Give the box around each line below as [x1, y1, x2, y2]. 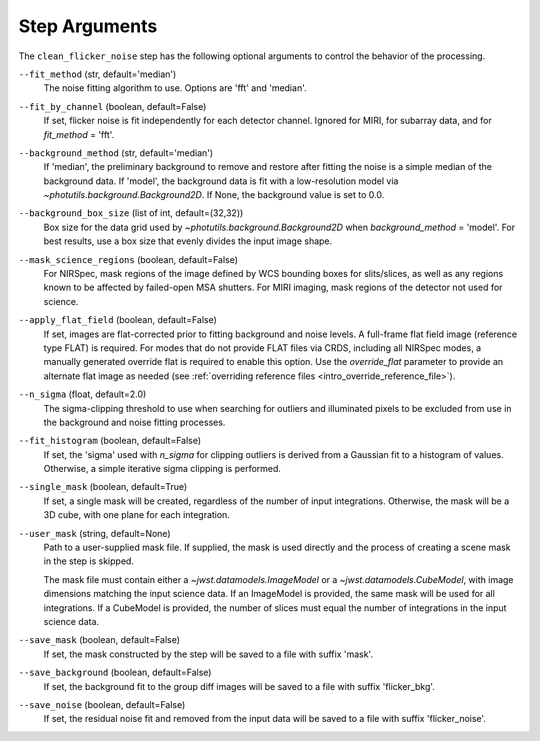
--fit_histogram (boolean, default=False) [18, 435, 202, 447]
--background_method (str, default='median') [18, 146, 214, 159]
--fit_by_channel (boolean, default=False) [18, 100, 207, 112]
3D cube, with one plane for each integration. [43, 509, 230, 521]
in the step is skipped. [43, 555, 135, 567]
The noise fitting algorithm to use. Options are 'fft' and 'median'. [43, 82, 307, 94]
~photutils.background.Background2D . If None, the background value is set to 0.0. [43, 189, 385, 201]
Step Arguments [18, 15, 158, 37]
